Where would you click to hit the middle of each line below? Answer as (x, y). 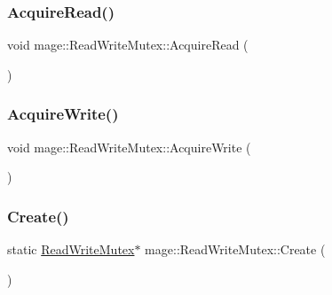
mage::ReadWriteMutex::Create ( (235, 249)
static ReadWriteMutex (71, 249)
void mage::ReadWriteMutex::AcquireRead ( (128, 45)
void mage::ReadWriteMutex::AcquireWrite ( (129, 147)
